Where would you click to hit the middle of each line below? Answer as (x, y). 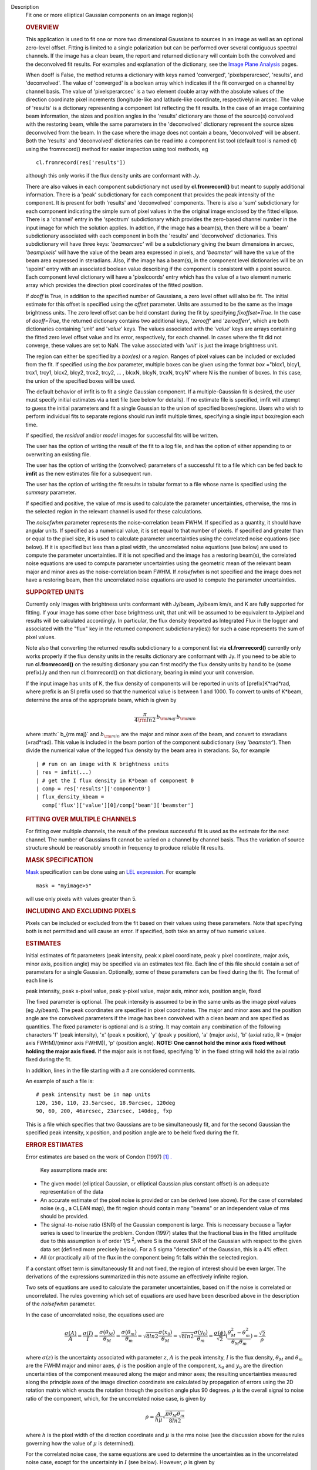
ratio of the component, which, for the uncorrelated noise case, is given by (116, 1398)
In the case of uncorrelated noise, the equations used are (95, 1315)
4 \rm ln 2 (145, 720)
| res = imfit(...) (64, 772)
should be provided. (65, 1217)
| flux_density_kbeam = (70, 797)
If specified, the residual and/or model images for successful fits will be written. (122, 436)
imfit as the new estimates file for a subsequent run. (89, 473)
